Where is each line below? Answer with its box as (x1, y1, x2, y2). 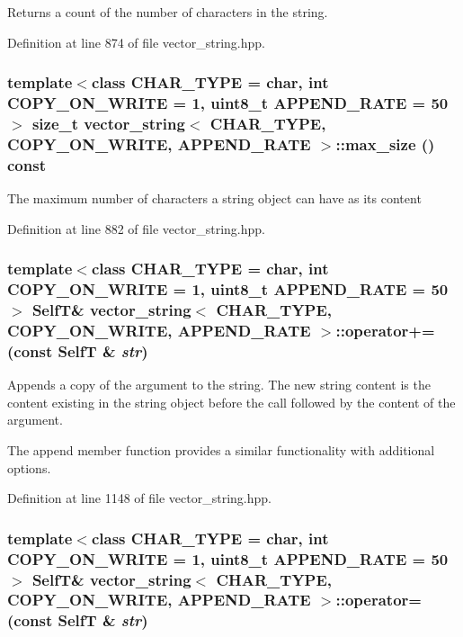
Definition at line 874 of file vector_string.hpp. (7, 32, 265, 51)
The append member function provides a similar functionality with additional (7, 440, 435, 459)
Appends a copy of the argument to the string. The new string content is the (7, 375, 431, 394)
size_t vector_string (31, 112, 185, 134)
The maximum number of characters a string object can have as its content (7, 189, 422, 208)
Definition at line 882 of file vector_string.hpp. (7, 219, 265, 238)
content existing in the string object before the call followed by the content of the (7, 392, 456, 411)
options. (7, 458, 51, 477)
